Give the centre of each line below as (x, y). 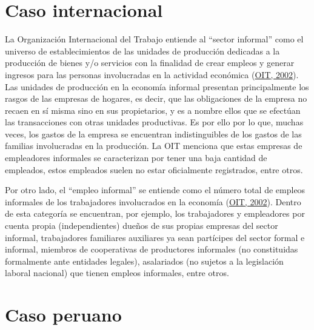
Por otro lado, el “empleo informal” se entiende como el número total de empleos (155, 190)
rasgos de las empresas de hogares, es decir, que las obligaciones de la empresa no (156, 98)
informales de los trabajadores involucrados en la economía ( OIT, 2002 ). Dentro (153, 201)
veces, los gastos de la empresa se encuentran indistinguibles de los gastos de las (153, 134)
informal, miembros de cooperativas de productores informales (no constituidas (152, 249)
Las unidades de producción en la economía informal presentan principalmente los (157, 86)
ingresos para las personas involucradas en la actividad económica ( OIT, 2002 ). (152, 74)
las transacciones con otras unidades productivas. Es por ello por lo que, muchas (154, 122)
